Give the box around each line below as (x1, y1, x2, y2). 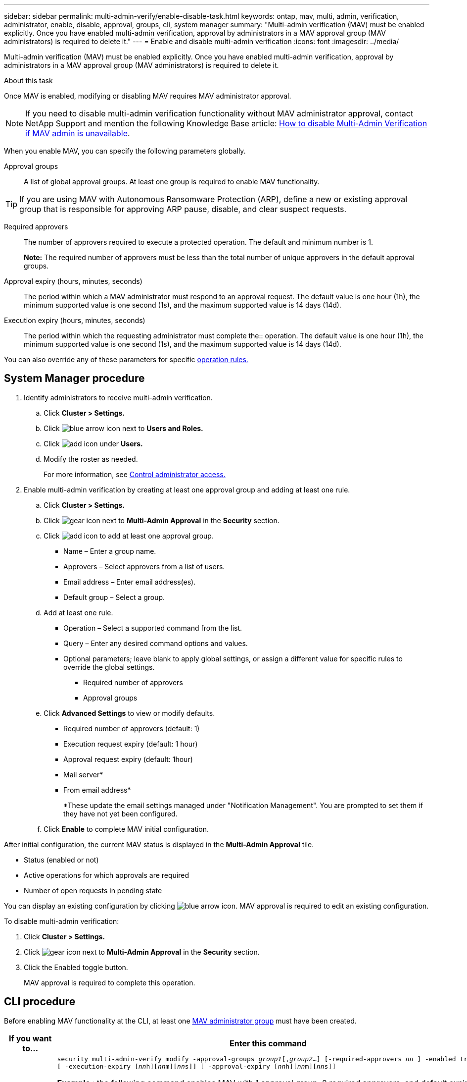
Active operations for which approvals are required (24, 870, 189, 879)
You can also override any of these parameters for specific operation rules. (4, 355, 248, 364)
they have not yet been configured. (63, 809, 178, 818)
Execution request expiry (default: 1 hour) (63, 739, 198, 748)
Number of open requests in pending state (24, 886, 162, 895)
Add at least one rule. (44, 608, 113, 617)
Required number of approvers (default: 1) (63, 724, 200, 733)
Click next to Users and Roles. (44, 424, 203, 433)
